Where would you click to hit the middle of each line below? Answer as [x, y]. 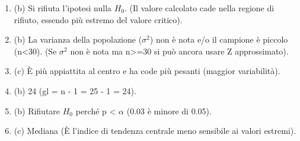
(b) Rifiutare [37, 110]
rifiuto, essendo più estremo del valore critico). [98, 19]
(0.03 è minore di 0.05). [169, 110]
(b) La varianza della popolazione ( [78, 39]
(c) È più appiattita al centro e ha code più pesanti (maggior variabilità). [147, 71]
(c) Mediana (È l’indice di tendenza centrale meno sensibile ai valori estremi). [155, 131]
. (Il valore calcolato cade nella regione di [200, 8]
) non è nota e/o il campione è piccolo [219, 39]
